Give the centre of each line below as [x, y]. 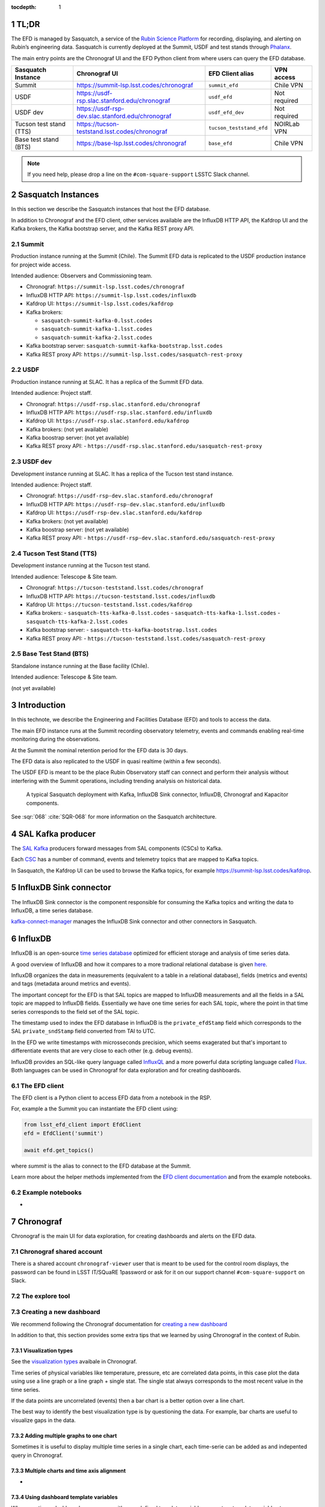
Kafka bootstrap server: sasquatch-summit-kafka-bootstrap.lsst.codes [124, 346]
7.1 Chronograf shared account [57, 1251]
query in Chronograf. [37, 1455]
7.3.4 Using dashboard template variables [64, 1497]
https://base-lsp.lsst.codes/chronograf [131, 143]
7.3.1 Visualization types [42, 1351]
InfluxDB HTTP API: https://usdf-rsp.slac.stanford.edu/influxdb [119, 412]
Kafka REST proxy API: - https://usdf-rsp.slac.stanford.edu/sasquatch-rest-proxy [144, 446]
